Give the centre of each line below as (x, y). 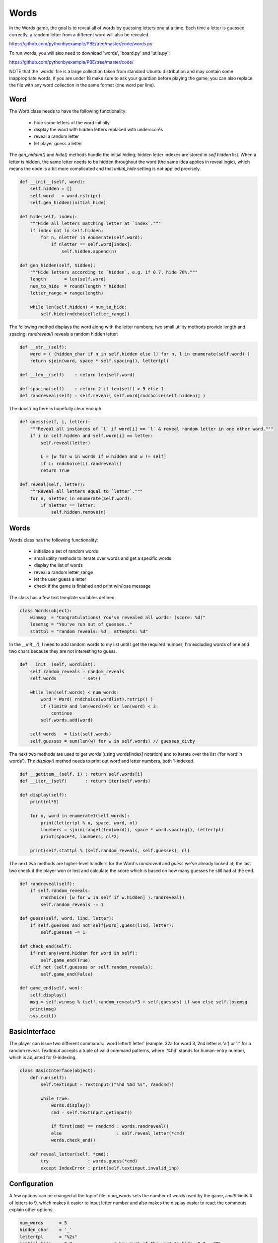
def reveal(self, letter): (52, 484)
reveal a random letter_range (64, 572)
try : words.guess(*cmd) (89, 1161)
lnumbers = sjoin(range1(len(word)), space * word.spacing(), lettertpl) (132, 830)
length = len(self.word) (68, 279)
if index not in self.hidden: (67, 230)
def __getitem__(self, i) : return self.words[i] (81, 774)
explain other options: (32, 1209)
